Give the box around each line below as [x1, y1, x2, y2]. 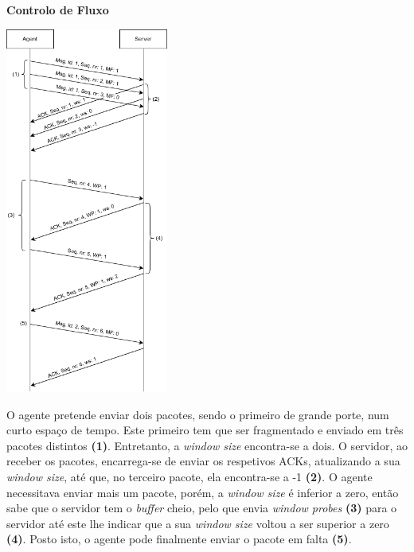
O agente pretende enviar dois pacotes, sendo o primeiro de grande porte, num [6, 406, 389, 422]
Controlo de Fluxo [6, 2, 109, 17]
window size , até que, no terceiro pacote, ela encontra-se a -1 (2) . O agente [6, 468, 373, 484]
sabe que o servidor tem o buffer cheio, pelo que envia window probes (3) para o [6, 500, 397, 516]
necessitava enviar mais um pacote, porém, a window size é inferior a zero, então [6, 484, 399, 500]
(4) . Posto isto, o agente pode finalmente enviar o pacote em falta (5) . [6, 531, 352, 547]
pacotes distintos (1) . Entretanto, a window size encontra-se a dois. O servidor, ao [6, 437, 408, 453]
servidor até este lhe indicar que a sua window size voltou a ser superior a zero [6, 515, 389, 531]
